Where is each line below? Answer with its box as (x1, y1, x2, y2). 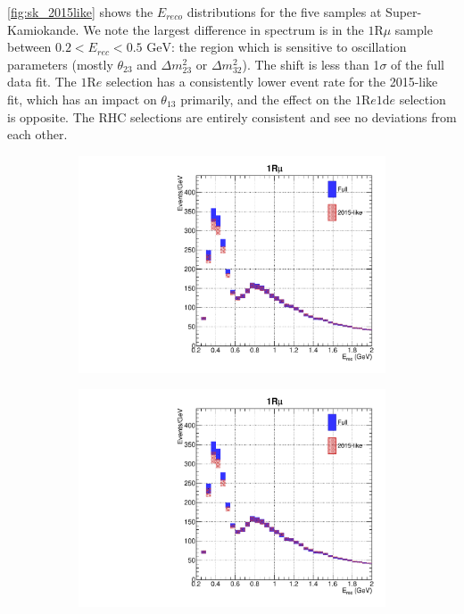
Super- (385, 3, 422, 21)
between (7, 37, 52, 56)
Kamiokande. (7, 20, 79, 38)
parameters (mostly (7, 54, 113, 73)
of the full (391, 54, 444, 73)
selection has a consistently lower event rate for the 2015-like (105, 72, 438, 91)
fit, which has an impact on (7, 89, 157, 108)
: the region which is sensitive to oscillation (170, 37, 407, 56)
